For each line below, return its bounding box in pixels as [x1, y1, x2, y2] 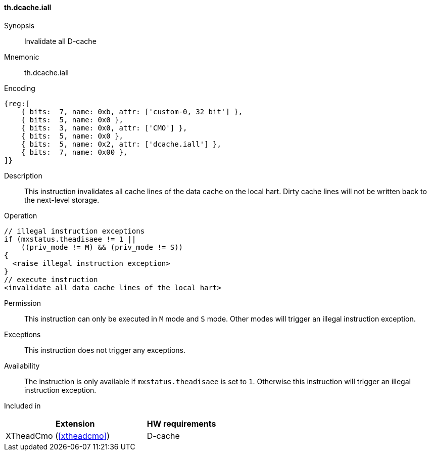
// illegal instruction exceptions [4, 226, 145, 235]
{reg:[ [4, 99, 30, 108]
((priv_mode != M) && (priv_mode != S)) [21, 243, 183, 251]
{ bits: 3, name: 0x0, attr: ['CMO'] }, [21, 123, 187, 132]
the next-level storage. [24, 195, 100, 204]
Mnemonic [4, 52, 39, 61]
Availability [4, 361, 40, 370]
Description [4, 171, 42, 180]
